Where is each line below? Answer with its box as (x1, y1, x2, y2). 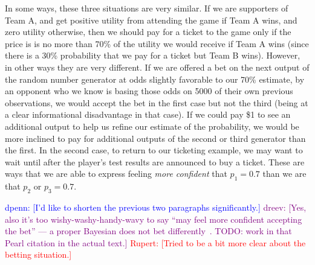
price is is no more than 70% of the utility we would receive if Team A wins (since (5, 37, 309, 49)
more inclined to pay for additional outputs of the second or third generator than (5, 132, 306, 144)
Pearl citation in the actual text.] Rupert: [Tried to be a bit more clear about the (5, 236, 306, 249)
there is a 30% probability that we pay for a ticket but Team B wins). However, (5, 49, 300, 62)
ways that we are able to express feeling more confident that (5, 167, 227, 180)
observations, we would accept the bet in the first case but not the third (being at (5, 96, 308, 109)
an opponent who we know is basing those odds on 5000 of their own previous (5, 85, 293, 97)
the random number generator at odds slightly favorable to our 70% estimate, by (5, 72, 305, 85)
